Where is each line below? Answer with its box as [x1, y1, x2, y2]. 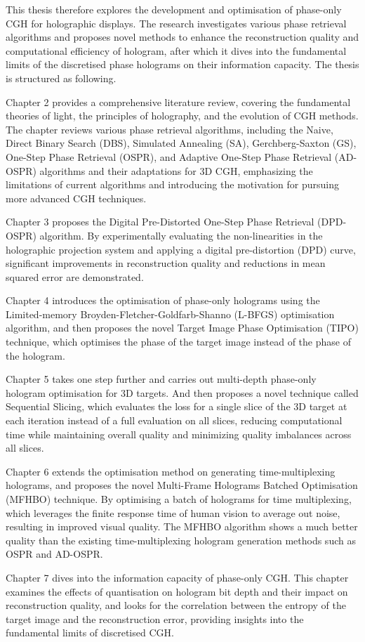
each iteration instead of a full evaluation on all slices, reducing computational [6, 413, 343, 428]
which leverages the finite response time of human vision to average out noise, [6, 505, 340, 520]
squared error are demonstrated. [6, 269, 144, 284]
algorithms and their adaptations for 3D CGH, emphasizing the [39, 163, 313, 178]
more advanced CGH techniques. [6, 190, 147, 205]
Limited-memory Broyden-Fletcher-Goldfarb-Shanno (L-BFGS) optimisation [6, 306, 335, 321]
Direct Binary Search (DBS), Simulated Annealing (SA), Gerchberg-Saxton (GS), [6, 136, 357, 150]
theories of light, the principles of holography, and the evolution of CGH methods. [6, 108, 359, 123]
